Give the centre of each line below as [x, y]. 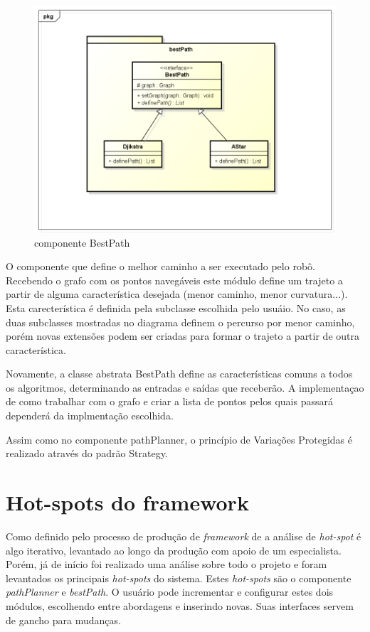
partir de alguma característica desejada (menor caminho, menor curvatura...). [177, 294]
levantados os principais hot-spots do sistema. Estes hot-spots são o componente [179, 578]
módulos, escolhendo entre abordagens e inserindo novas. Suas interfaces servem [180, 605]
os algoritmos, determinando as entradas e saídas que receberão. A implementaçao [185, 387]
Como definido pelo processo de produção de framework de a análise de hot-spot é [184, 536]
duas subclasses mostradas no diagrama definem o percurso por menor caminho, [180, 322]
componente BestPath [82, 242]
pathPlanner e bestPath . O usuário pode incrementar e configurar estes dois [170, 592]
